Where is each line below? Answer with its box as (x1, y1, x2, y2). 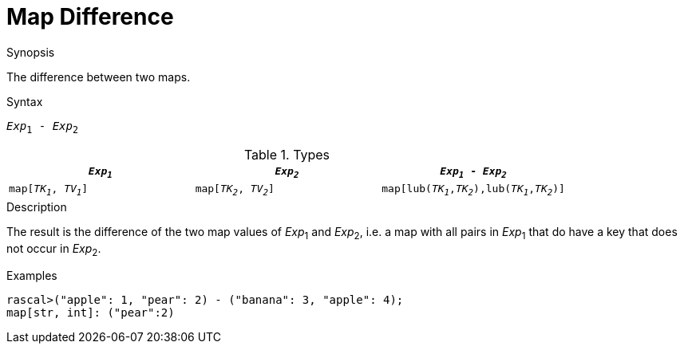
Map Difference (6, 3, 174, 30)
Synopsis (6, 45, 55, 59)
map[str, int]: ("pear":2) (6, 306, 175, 320)
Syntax (6, 94, 43, 108)
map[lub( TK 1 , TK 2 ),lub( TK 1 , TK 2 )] (382, 183, 565, 198)
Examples (6, 269, 57, 283)
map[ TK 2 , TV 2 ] (195, 183, 275, 198)
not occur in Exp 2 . (6, 241, 101, 258)
